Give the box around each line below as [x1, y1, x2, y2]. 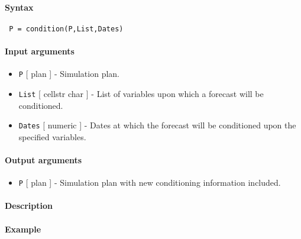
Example [5, 222, 41, 235]
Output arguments [5, 154, 82, 166]
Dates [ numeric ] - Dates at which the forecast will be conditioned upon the [18, 119, 296, 131]
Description [5, 199, 53, 212]
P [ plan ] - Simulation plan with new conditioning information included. [18, 176, 281, 189]
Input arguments [5, 45, 75, 57]
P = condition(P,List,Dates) [9, 24, 124, 33]
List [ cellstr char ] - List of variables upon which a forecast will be [18, 87, 264, 99]
